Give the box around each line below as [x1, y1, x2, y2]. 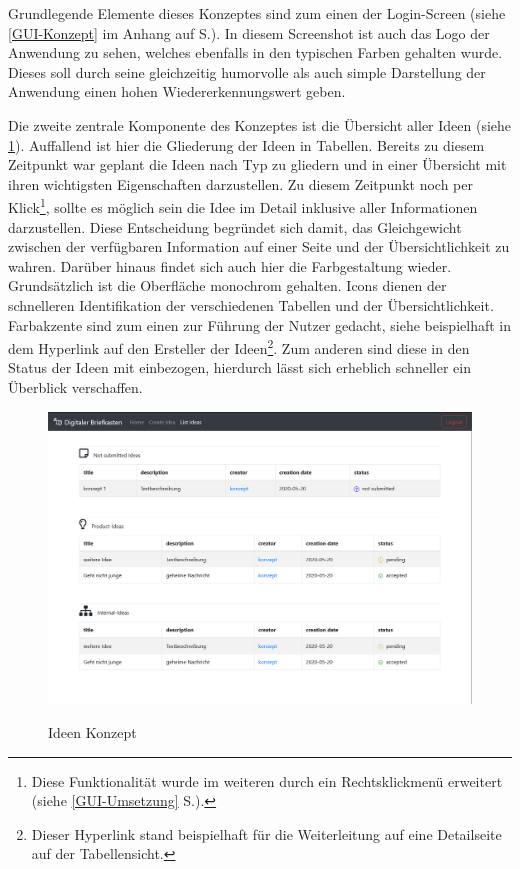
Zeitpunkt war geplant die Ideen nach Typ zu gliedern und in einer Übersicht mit [8, 154, 507, 175]
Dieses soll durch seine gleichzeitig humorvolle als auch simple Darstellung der [8, 61, 486, 82]
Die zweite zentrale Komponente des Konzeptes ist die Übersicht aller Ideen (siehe [8, 114, 512, 135]
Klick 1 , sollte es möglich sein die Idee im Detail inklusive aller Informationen [8, 194, 478, 217]
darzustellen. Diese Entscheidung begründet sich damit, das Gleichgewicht [8, 216, 462, 237]
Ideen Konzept [48, 721, 137, 742]
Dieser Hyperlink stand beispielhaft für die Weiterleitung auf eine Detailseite [31, 823, 502, 844]
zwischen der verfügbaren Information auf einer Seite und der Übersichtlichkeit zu [8, 236, 510, 257]
